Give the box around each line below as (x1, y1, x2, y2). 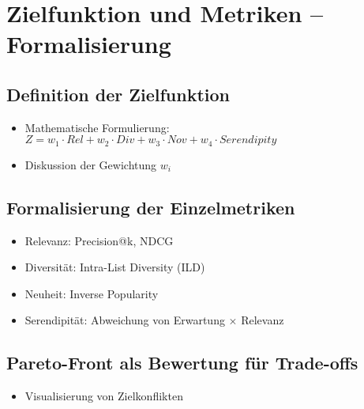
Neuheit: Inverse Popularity (24, 285, 159, 301)
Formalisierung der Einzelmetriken (6, 195, 295, 219)
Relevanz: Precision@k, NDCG (24, 232, 174, 248)
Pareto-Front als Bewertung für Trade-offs (6, 350, 358, 375)
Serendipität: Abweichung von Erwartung (24, 312, 225, 328)
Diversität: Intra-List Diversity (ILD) (24, 259, 205, 275)
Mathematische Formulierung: (24, 119, 170, 135)
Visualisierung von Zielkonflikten (24, 388, 183, 404)
